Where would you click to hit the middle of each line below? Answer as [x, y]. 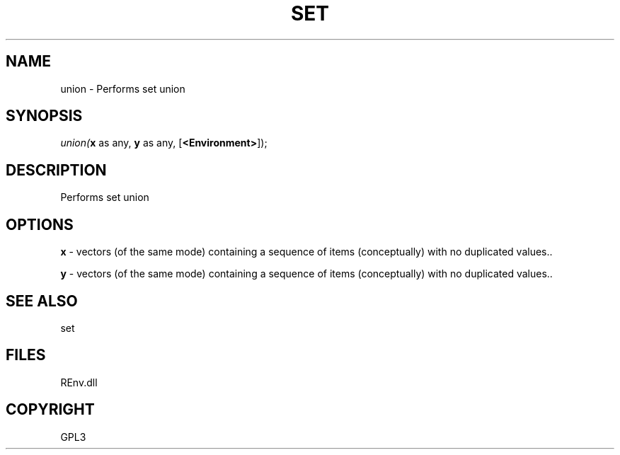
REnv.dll [79, 382]
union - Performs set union [123, 88]
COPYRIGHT [50, 410]
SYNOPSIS [44, 116]
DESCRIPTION [56, 170]
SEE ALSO [42, 301]
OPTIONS [40, 224]
